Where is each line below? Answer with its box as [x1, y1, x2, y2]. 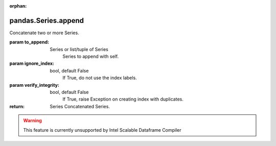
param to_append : [9, 39, 50, 45]
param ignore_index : [9, 60, 55, 66]
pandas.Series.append [9, 16, 84, 25]
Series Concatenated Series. [50, 103, 110, 109]
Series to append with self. [62, 54, 119, 60]
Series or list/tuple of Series [50, 46, 108, 52]
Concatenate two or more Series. [9, 30, 79, 36]
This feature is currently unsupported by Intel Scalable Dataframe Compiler [23, 127, 181, 133]
